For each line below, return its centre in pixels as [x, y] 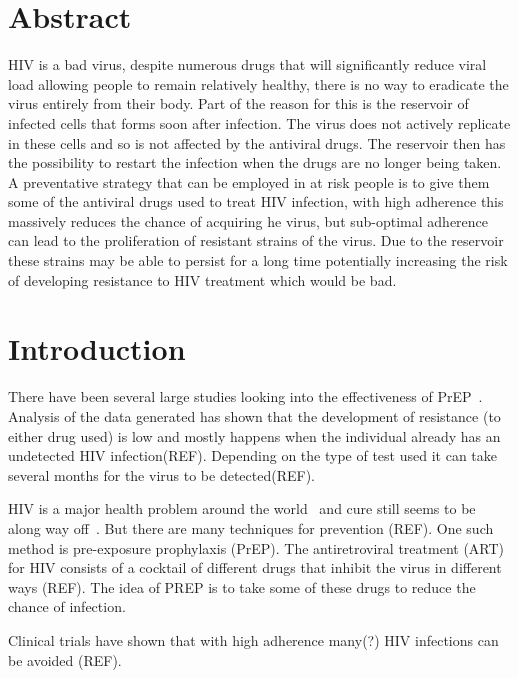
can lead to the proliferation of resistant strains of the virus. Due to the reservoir [256, 240]
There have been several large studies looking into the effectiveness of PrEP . [245, 396]
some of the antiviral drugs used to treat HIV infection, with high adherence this [256, 201]
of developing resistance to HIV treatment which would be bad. [202, 279]
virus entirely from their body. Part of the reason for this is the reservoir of [238, 103]
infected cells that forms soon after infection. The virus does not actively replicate [259, 122]
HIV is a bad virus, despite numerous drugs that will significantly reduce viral [247, 64]
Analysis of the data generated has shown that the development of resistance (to [254, 415]
